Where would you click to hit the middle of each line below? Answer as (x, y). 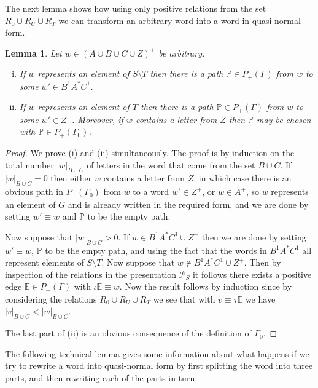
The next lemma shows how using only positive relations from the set (136, 8)
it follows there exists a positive (252, 274)
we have (260, 299)
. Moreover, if (98, 119)
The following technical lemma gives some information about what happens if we (157, 353)
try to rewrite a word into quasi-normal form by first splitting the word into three (159, 366)
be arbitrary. (182, 53)
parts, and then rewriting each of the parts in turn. (101, 377)
